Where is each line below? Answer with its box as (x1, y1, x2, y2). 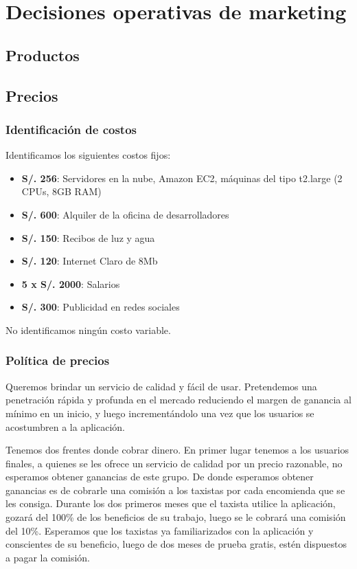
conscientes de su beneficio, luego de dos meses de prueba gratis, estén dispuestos (5, 537, 347, 551)
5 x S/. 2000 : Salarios (21, 276, 120, 291)
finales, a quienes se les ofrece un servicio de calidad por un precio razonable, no (5, 456, 343, 470)
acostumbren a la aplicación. (5, 419, 125, 434)
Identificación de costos (5, 120, 137, 137)
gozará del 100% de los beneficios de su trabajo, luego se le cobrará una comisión (5, 510, 346, 524)
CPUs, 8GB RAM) (21, 184, 102, 199)
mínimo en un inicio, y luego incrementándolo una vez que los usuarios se (5, 405, 314, 420)
